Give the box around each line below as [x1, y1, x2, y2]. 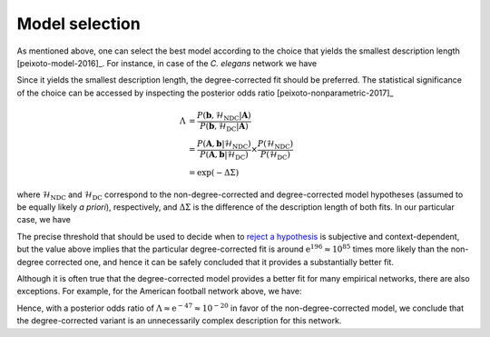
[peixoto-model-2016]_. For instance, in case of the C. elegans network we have [16, 57, 318, 68]
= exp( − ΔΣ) [188, 167, 240, 177]
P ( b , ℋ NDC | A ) [196, 110, 251, 123]
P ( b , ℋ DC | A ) [200, 121, 249, 134]
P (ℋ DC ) [260, 150, 290, 162]
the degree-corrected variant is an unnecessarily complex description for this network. [16, 315, 342, 326]
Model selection [16, 14, 141, 34]
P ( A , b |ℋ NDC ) [196, 139, 251, 152]
